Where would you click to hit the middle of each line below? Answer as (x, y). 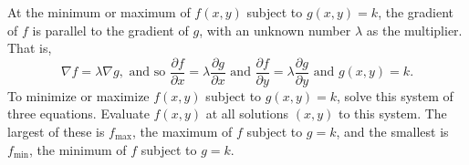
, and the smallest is (392, 132)
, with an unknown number (275, 30)
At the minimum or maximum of (99, 12)
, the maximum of (182, 132)
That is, (30, 48)
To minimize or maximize (78, 95)
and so (147, 72)
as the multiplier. (414, 30)
